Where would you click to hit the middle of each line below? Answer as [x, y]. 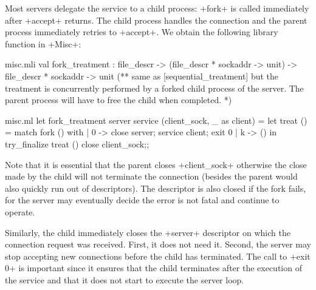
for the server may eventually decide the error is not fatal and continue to [142, 200]
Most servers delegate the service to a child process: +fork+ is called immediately [157, 8]
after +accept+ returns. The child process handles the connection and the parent [156, 20]
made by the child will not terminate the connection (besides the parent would [151, 176]
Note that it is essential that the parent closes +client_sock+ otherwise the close [156, 164]
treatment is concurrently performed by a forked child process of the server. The [154, 88]
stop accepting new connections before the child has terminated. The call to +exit [158, 256]
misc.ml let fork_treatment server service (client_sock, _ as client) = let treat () [156, 120]
